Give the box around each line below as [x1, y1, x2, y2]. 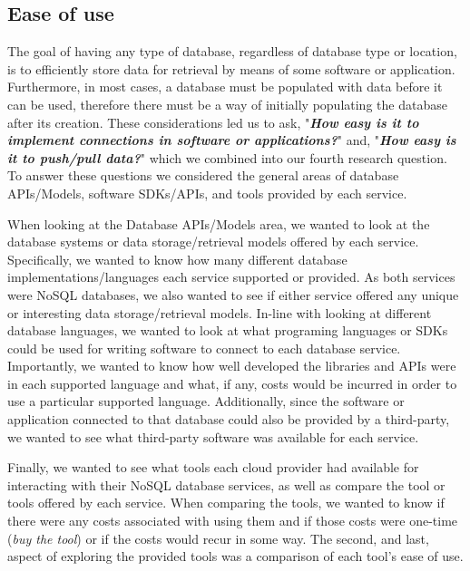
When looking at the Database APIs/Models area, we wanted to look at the [7, 214, 430, 233]
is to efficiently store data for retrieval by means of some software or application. [7, 59, 455, 78]
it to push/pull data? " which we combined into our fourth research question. [7, 148, 447, 167]
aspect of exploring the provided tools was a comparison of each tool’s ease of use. [7, 547, 464, 566]
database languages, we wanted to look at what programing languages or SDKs [7, 321, 448, 340]
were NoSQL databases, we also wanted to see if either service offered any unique [7, 285, 459, 304]
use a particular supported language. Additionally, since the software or [7, 392, 405, 411]
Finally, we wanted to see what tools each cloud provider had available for [7, 458, 419, 477]
